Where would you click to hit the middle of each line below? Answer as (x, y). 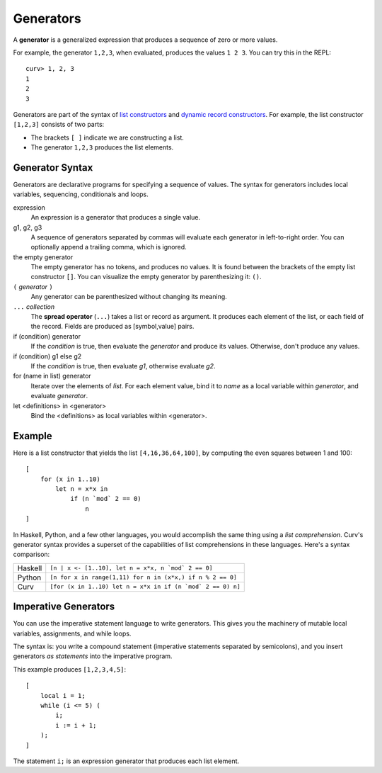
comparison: (31, 554)
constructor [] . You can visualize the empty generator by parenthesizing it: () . (146, 277)
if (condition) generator (47, 336)
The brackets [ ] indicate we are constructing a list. (107, 137)
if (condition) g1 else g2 (47, 356)
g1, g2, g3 (28, 227)
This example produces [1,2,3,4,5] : (70, 669)
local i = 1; (63, 695)
